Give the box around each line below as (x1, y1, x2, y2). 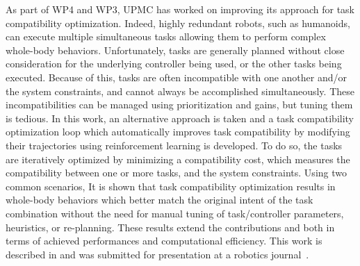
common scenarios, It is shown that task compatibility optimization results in (6, 178, 336, 193)
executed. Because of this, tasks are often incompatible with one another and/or (6, 69, 347, 84)
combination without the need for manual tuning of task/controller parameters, (6, 206, 344, 220)
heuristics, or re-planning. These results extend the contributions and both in (6, 219, 335, 234)
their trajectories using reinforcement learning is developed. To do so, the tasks (6, 138, 343, 152)
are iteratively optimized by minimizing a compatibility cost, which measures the (6, 151, 350, 166)
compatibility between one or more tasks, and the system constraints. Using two (6, 165, 347, 180)
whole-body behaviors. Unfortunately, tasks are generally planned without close (6, 42, 345, 57)
